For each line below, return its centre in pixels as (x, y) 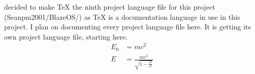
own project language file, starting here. (66, 36)
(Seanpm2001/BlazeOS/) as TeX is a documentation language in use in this (122, 16)
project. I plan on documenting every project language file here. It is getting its (128, 27)
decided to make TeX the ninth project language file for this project (110, 7)
